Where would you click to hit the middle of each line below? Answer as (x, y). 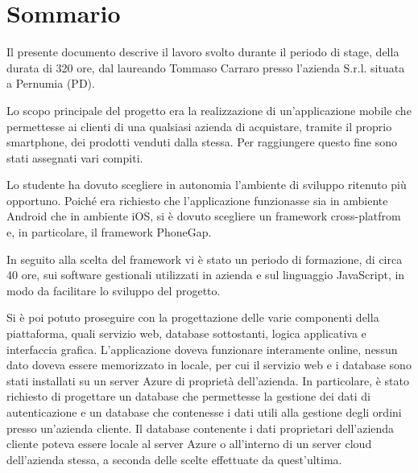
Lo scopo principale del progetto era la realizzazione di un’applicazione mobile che (209, 110)
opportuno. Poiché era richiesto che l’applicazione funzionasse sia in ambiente (197, 200)
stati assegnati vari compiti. (75, 157)
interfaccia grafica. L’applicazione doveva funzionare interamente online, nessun (202, 349)
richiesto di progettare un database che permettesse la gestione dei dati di (189, 396)
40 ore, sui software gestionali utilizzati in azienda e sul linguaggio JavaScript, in (206, 275)
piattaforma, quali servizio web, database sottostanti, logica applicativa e (186, 333)
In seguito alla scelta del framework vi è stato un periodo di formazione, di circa (205, 259)
